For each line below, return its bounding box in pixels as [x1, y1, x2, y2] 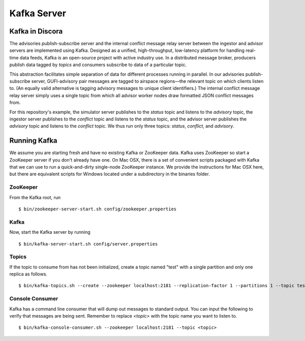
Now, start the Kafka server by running [9, 229, 91, 235]
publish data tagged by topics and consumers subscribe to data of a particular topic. [9, 61, 187, 68]
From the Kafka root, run [9, 194, 61, 200]
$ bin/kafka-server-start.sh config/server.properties [18, 241, 158, 246]
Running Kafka [9, 136, 58, 145]
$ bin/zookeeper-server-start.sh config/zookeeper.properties [18, 206, 177, 212]
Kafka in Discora [9, 27, 63, 36]
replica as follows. [9, 271, 48, 277]
